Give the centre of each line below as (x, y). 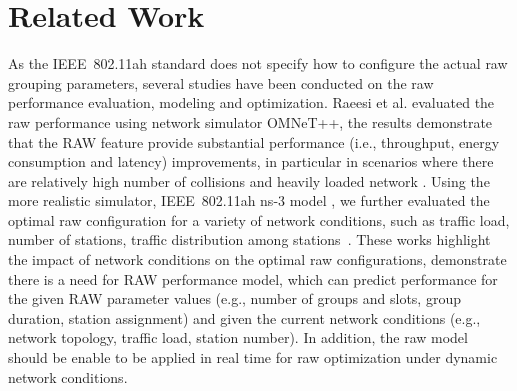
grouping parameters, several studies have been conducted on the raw (221, 82)
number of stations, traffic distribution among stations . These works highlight (249, 239)
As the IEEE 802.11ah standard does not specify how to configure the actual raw (258, 63)
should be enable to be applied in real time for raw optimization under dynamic (253, 357)
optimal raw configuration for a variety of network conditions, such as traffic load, (259, 219)
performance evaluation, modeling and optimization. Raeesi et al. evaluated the (251, 102)
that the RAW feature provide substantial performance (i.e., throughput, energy (254, 141)
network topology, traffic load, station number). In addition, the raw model (238, 337)
